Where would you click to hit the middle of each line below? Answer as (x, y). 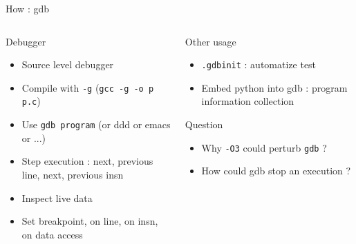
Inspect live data (57, 197)
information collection (248, 101)
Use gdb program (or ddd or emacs (96, 124)
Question (204, 124)
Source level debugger (68, 64)
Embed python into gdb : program (274, 87)
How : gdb (27, 8)
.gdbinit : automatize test (259, 64)
